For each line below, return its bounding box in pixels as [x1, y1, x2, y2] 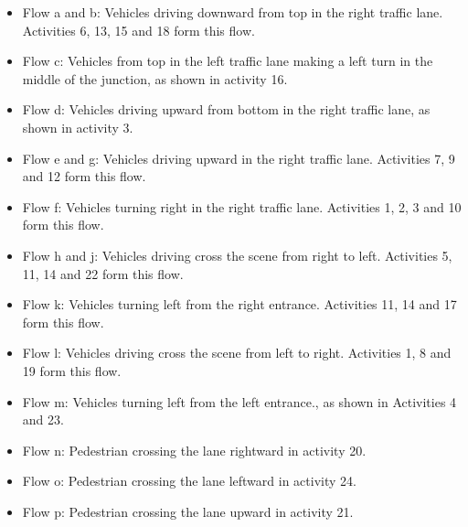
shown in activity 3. [22, 117, 133, 136]
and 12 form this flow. [22, 167, 146, 186]
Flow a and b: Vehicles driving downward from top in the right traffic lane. [22, 3, 443, 21]
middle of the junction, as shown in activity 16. [22, 69, 288, 88]
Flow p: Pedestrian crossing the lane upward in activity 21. [22, 501, 354, 521]
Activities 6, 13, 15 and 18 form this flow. [22, 20, 255, 39]
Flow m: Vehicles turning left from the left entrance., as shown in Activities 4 [22, 392, 457, 411]
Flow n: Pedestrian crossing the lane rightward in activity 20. [22, 440, 367, 459]
